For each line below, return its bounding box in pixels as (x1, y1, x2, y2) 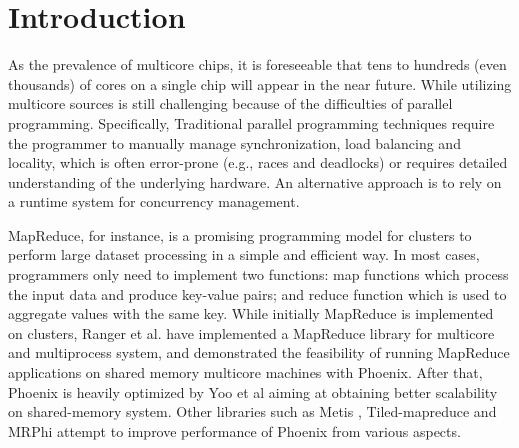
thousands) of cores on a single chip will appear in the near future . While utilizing (8, 73, 512, 94)
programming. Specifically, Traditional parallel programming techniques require (8, 112, 495, 133)
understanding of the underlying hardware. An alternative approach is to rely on (8, 171, 502, 192)
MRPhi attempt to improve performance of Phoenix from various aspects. (8, 420, 461, 441)
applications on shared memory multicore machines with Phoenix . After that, (8, 362, 483, 383)
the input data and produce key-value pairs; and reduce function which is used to (8, 283, 507, 304)
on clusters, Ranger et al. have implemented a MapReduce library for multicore (8, 322, 495, 343)
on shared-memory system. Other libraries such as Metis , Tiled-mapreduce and (8, 401, 497, 422)
